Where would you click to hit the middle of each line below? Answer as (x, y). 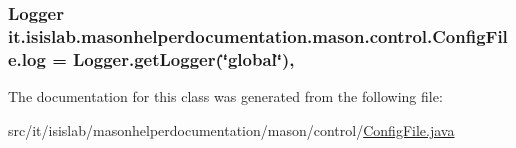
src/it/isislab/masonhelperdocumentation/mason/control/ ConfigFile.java (231, 129)
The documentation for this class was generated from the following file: (225, 96)
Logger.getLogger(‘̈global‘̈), (184, 58)
